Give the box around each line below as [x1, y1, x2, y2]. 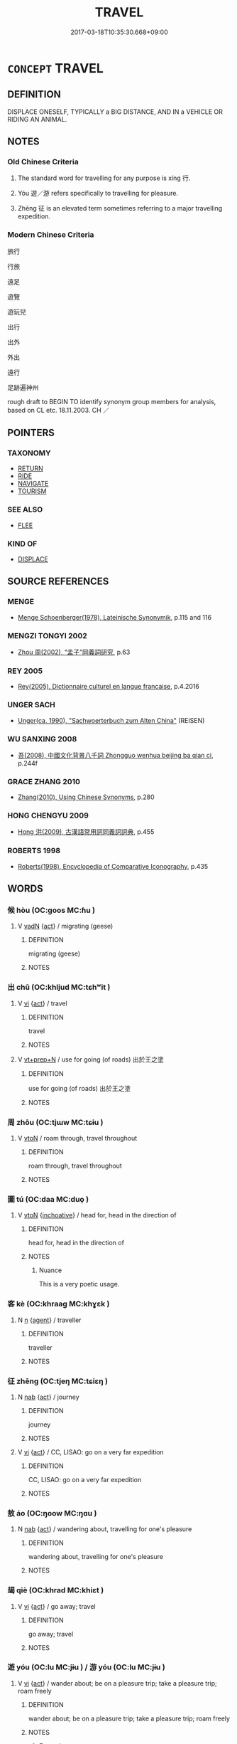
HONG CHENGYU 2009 [7, 810, 89, 820]
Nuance [38, 1266, 62, 1274]
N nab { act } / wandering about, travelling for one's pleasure [17, 1525, 192, 1533]
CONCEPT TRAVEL [7, 60, 104, 76]
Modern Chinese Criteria [7, 230, 94, 240]
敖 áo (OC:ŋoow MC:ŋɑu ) [7, 1508, 97, 1518]
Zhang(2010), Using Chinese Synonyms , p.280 [17, 793, 155, 801]
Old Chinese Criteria [7, 157, 79, 167]
